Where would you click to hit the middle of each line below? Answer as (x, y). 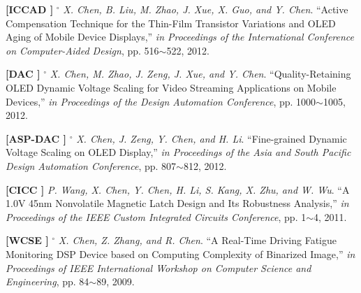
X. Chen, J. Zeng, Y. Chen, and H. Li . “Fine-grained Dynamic (212, 138)
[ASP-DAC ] (36, 138)
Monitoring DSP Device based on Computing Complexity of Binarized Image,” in (180, 253)
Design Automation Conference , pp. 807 (91, 165)
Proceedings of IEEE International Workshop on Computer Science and (159, 267)
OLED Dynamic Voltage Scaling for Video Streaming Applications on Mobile (171, 87)
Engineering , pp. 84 (47, 281)
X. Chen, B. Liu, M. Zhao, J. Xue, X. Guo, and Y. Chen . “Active (206, 9)
